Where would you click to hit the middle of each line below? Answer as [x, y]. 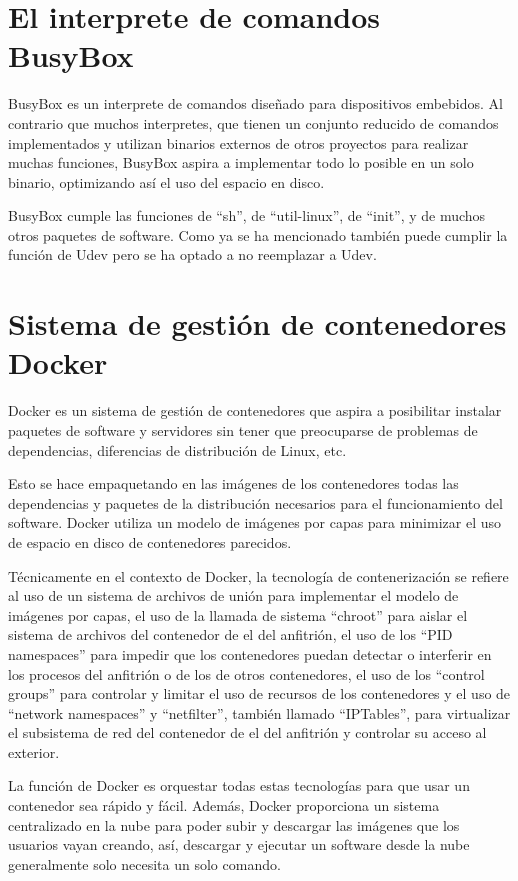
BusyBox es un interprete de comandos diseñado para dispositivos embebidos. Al [255, 103]
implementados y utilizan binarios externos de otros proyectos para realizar [238, 142]
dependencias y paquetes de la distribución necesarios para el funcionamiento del [255, 502]
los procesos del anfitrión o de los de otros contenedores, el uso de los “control [246, 673]
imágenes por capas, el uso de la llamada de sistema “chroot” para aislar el [238, 614]
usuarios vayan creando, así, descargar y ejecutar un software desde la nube [239, 844]
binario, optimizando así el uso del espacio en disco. [166, 181]
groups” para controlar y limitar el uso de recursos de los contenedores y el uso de [259, 693]
